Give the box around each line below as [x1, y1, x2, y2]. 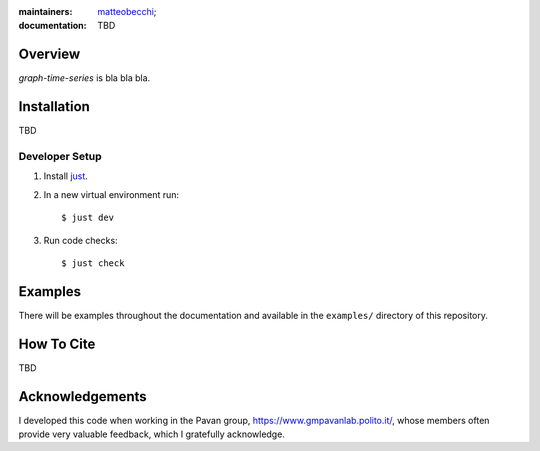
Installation [18, 98, 90, 115]
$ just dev [61, 212, 115, 224]
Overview [18, 46, 81, 63]
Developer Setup [18, 149, 102, 163]
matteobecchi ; [97, 6, 157, 17]
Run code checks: [43, 234, 119, 246]
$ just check [61, 257, 125, 269]
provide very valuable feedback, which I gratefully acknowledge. [18, 428, 285, 440]
